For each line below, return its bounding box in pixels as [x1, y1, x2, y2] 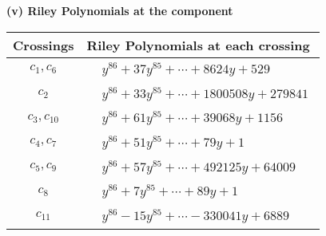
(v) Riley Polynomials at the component [6, 2, 233, 18]
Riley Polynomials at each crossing [86, 35, 310, 54]
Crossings [13, 35, 74, 54]
